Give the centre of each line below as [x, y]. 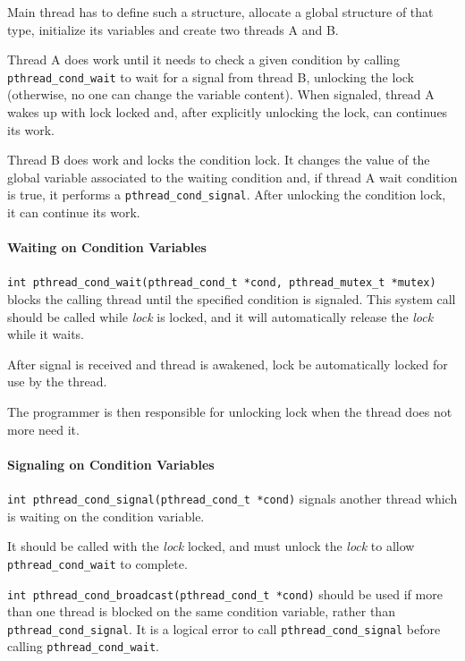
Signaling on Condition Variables [111, 464]
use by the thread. [57, 381]
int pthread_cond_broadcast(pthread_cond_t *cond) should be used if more [225, 593]
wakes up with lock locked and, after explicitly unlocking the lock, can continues [228, 112]
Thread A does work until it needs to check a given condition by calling [203, 59]
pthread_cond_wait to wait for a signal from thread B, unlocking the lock [211, 76]
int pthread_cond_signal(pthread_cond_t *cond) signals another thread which [232, 499]
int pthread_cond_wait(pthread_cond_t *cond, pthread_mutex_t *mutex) [222, 283]
